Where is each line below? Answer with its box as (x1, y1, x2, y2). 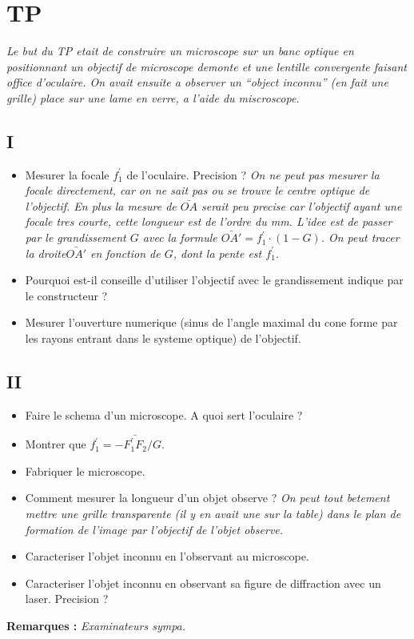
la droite (25, 244, 66, 261)
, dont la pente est (173, 244, 262, 261)
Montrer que (25, 436, 86, 452)
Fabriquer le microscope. (25, 462, 145, 479)
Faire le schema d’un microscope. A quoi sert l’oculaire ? (25, 406, 303, 423)
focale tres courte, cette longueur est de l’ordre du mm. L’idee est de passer (25, 213, 392, 230)
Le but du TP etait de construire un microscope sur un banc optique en (6, 42, 354, 59)
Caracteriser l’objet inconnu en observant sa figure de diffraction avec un (25, 574, 381, 591)
